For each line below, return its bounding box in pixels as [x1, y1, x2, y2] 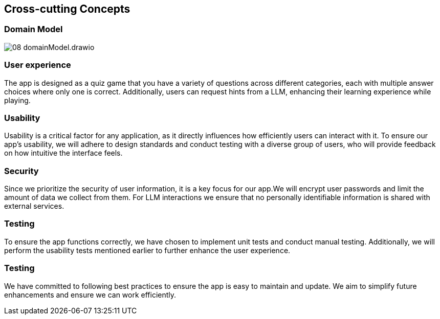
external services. [4, 202, 64, 211]
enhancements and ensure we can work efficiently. [4, 290, 177, 299]
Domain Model [4, 24, 63, 35]
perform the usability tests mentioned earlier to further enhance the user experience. [4, 246, 291, 255]
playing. [4, 95, 31, 105]
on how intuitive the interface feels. [4, 149, 123, 158]
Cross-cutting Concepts [4, 3, 130, 15]
